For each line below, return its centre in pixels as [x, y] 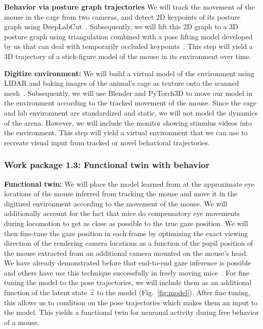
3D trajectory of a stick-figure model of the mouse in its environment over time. [128, 56]
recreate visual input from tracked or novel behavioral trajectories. [107, 142]
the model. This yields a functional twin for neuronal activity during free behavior [131, 312]
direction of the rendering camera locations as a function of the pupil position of [128, 243]
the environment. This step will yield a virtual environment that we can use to [126, 132]
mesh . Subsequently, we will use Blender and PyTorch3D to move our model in [128, 93]
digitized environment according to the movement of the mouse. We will [116, 203]
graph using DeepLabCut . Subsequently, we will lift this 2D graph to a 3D [121, 26]
